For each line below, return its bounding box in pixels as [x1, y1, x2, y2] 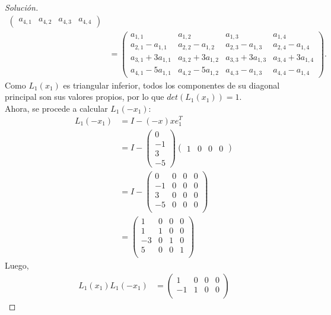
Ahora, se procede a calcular [5, 102, 108, 114]
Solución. [5, 1, 39, 13]
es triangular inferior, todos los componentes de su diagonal [63, 78, 280, 91]
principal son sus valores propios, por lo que [5, 90, 164, 103]
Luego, [5, 259, 29, 272]
